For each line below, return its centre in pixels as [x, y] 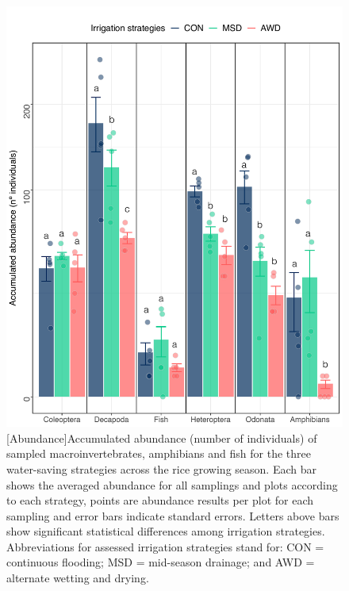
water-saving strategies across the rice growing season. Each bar [161, 468]
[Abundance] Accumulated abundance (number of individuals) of [162, 437]
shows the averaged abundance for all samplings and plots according [172, 484]
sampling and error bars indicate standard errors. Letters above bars [173, 515]
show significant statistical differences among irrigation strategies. [166, 531]
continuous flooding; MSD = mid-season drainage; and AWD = [161, 562]
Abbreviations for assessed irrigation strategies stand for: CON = [165, 546]
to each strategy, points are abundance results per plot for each [160, 500]
